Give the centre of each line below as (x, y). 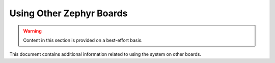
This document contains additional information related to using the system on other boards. (105, 54)
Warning (32, 31)
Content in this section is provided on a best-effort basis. (83, 40)
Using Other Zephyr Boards (68, 13)
